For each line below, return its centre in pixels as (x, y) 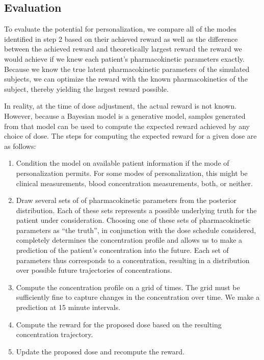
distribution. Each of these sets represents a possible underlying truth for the (136, 210)
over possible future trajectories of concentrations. (94, 270)
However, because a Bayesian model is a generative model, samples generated (125, 115)
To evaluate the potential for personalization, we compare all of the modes (120, 29)
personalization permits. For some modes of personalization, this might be (132, 173)
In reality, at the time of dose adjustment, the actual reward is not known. (121, 106)
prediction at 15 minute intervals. (68, 307)
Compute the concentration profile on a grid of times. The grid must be (128, 287)
